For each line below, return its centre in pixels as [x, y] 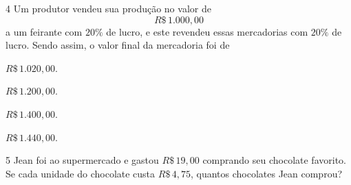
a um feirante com [44, 31]
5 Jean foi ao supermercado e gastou [82, 160]
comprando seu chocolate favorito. [274, 160]
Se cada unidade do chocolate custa [81, 173]
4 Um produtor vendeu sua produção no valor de [108, 8]
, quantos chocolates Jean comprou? [266, 173]
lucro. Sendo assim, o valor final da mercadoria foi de [118, 45]
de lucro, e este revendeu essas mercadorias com [207, 31]
